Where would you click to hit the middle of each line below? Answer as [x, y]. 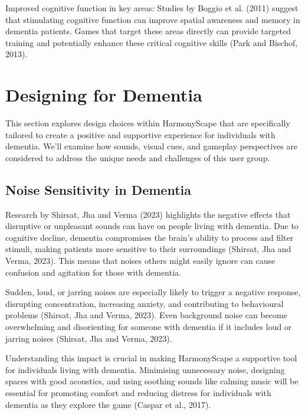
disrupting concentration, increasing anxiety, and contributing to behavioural [145, 303]
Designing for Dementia [104, 95]
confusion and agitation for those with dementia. [93, 272]
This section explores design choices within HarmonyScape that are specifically [148, 123]
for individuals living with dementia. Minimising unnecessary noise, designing [145, 369]
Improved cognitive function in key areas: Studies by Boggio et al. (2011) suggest [152, 8]
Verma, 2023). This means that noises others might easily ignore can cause [140, 261]
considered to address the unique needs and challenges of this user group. [138, 157]
